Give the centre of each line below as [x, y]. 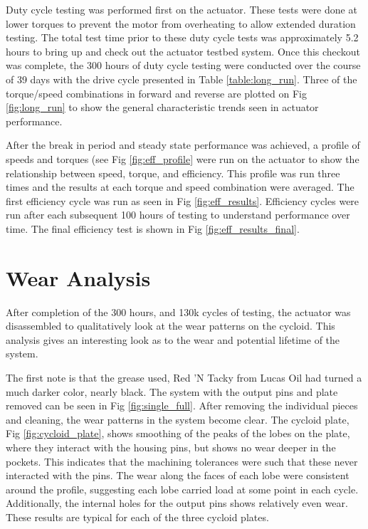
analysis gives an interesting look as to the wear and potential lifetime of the [173, 339]
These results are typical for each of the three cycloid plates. [137, 517]
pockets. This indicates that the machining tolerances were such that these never [182, 461]
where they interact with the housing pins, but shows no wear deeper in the [171, 447]
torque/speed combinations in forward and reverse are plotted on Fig [157, 93]
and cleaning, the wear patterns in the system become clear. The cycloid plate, [178, 419]
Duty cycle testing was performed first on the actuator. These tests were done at [182, 9]
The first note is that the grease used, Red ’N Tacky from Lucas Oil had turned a [184, 377]
